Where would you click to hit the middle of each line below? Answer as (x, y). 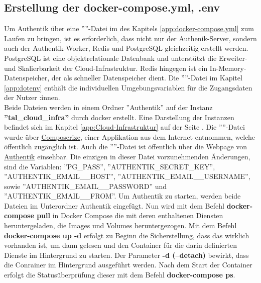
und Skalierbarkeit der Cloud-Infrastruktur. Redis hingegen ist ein (106, 68)
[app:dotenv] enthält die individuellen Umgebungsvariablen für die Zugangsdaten (128, 87)
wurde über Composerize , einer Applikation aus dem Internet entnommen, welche (130, 136)
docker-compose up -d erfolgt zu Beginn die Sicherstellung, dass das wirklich (127, 235)
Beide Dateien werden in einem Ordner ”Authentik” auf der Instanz (108, 107)
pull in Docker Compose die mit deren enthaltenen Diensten (130, 215)
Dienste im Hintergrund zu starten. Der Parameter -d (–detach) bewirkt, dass (126, 255)
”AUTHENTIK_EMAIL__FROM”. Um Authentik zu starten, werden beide (122, 196)
